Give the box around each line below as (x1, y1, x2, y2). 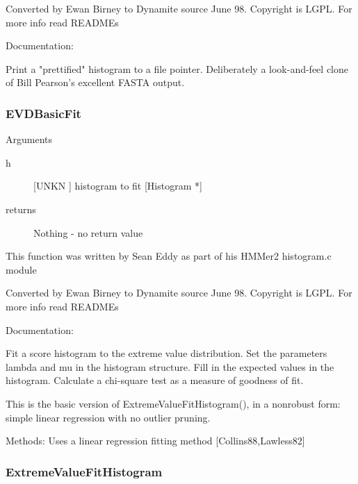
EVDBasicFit (6, 104, 81, 122)
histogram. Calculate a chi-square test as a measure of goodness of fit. (6, 373, 304, 387)
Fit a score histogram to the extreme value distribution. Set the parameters (6, 346, 327, 360)
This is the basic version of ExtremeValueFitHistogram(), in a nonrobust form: (6, 396, 341, 410)
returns (6, 201, 36, 216)
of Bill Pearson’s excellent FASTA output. (6, 75, 185, 90)
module (6, 262, 37, 276)
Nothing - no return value (33, 225, 143, 240)
